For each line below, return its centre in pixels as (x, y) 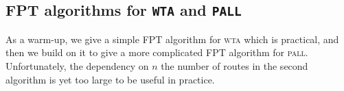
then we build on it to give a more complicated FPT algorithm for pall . (157, 52)
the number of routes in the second (234, 65)
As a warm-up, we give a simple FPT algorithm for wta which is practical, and (172, 39)
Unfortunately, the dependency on (77, 65)
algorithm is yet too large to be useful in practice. (110, 79)
